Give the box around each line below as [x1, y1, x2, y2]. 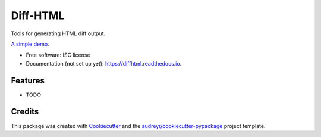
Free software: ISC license [26, 51, 90, 59]
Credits [11, 107, 39, 117]
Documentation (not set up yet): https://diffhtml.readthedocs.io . [26, 60, 182, 67]
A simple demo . [11, 41, 50, 48]
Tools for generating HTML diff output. [11, 30, 106, 37]
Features [11, 75, 45, 86]
